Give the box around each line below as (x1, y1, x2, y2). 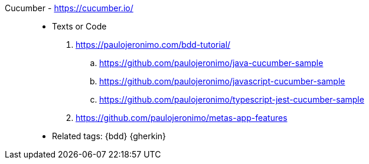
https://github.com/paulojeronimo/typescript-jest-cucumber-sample (99, 94, 364, 104)
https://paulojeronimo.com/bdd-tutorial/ (76, 40, 231, 50)
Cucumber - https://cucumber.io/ (5, 3, 133, 13)
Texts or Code (52, 21, 107, 31)
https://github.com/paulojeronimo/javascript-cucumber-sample (99, 76, 345, 86)
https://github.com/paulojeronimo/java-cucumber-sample (99, 58, 324, 68)
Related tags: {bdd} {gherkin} (52, 131, 166, 141)
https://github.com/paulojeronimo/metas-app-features (76, 113, 288, 123)
